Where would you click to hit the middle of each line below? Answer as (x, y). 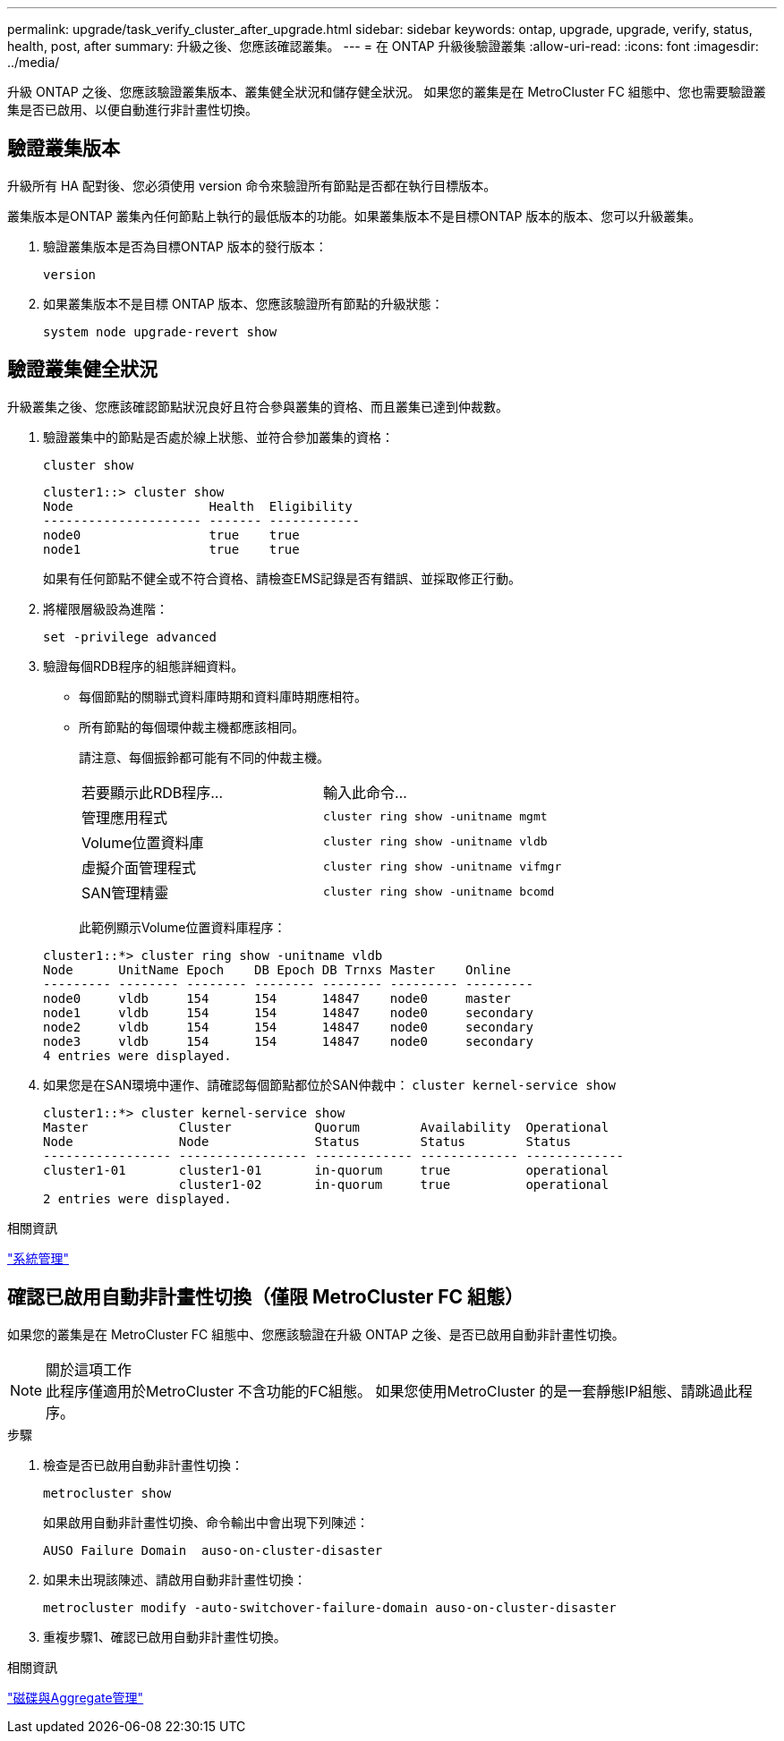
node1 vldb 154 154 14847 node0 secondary (288, 1012)
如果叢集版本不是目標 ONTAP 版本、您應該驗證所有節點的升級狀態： (243, 303)
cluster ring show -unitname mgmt (435, 817)
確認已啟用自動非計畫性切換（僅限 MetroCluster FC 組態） (266, 1297)
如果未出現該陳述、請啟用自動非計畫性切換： (175, 1579)
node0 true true (171, 535)
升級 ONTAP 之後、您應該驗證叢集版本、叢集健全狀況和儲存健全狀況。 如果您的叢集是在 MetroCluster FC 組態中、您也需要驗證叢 (387, 92)
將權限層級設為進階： (106, 608)
